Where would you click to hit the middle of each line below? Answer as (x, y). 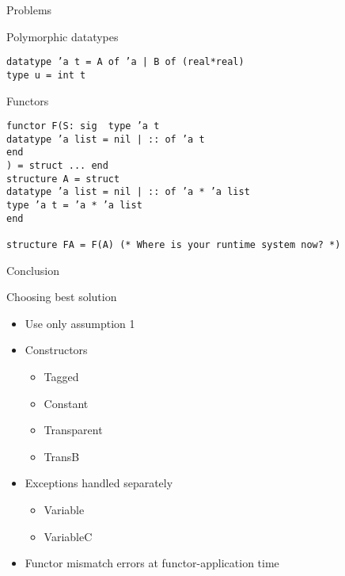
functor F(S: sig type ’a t (83, 126)
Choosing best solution (62, 297)
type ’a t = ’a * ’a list (74, 206)
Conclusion (33, 270)
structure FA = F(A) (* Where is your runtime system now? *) (174, 245)
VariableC (68, 536)
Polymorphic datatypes (63, 36)
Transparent (73, 430)
